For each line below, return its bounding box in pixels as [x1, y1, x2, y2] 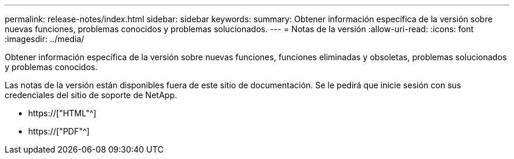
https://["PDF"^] [28, 126, 90, 136]
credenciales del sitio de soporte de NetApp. [5, 90, 177, 100]
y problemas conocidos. [5, 62, 98, 72]
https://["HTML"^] [28, 108, 97, 118]
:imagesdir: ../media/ [5, 34, 84, 44]
